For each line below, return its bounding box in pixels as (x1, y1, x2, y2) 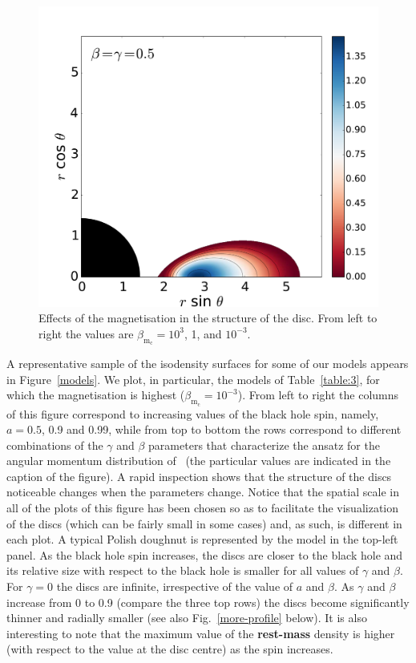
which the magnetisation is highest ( (6, 386, 185, 403)
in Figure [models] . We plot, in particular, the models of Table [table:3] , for (6, 370, 380, 387)
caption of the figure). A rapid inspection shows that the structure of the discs (6, 467, 392, 484)
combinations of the (6, 436, 103, 453)
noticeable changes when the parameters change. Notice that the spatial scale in (6, 483, 399, 500)
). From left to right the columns (237, 386, 399, 403)
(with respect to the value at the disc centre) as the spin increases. (6, 641, 333, 657)
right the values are (38, 325, 134, 342)
